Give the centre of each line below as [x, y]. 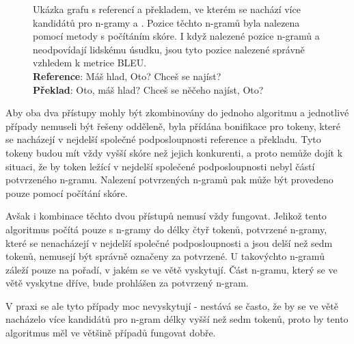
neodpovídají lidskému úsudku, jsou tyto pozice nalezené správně [169, 49]
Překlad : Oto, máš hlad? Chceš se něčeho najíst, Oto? [148, 89]
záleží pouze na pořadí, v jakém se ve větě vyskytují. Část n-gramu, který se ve [172, 269]
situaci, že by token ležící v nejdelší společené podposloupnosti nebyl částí [160, 166]
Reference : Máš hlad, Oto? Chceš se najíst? [127, 76]
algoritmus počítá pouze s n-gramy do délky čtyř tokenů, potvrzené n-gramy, [166, 229]
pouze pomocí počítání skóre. [67, 193]
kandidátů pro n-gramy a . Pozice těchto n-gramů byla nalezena [166, 22]
